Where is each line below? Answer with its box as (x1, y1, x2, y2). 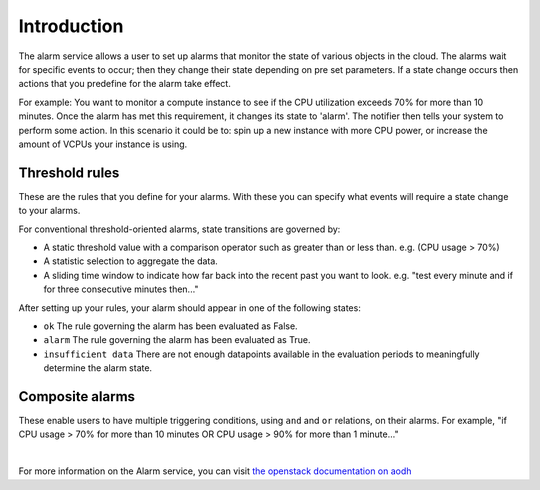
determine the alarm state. (43, 362, 153, 374)
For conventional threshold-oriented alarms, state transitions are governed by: (18, 223, 341, 235)
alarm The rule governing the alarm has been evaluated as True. (43, 334, 311, 346)
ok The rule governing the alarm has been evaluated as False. (43, 320, 299, 332)
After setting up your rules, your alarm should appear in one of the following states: (18, 301, 362, 314)
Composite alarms (18, 388, 135, 405)
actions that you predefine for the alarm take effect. (18, 78, 232, 90)
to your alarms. (18, 205, 81, 217)
